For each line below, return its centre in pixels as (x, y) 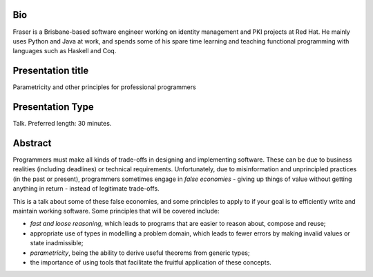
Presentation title (51, 71)
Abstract (32, 143)
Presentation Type (53, 107)
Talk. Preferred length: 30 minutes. (62, 124)
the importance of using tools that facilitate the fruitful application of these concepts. (151, 262)
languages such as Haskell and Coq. (65, 51)
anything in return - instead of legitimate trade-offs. (86, 189)
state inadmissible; (57, 243)
